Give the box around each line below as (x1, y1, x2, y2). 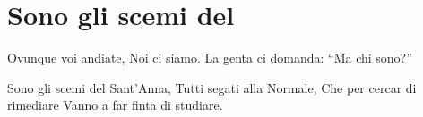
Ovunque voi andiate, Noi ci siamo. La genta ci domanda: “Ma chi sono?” (7, 48, 412, 67)
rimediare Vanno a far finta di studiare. (7, 96, 223, 114)
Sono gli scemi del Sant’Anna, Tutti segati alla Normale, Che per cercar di (7, 78, 417, 96)
